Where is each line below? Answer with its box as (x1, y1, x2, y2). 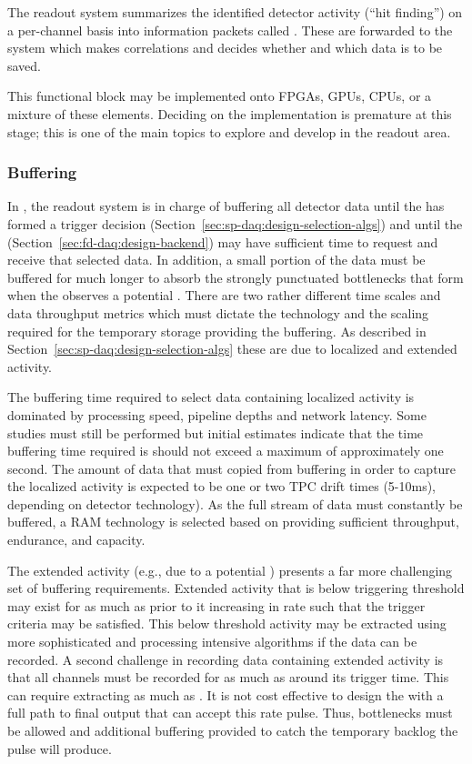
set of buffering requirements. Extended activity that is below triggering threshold (7, 578, 465, 598)
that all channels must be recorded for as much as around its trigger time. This (7, 668, 449, 687)
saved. (7, 55, 42, 75)
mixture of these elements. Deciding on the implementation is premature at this (7, 104, 452, 123)
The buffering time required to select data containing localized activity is (7, 387, 415, 407)
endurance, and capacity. (7, 530, 146, 549)
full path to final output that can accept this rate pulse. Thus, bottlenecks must (7, 703, 453, 722)
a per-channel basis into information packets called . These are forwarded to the (7, 20, 453, 39)
